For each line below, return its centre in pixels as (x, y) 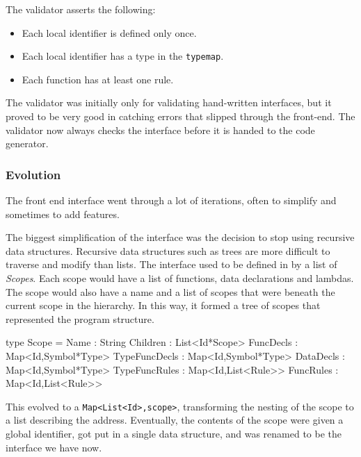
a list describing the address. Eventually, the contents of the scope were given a (175, 420)
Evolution (33, 174)
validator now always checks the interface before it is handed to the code (160, 130)
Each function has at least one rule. (98, 79)
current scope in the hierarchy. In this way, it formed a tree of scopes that (163, 305)
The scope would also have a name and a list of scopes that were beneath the (170, 291)
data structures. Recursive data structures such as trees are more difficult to (168, 250)
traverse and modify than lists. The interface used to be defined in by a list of (171, 264)
